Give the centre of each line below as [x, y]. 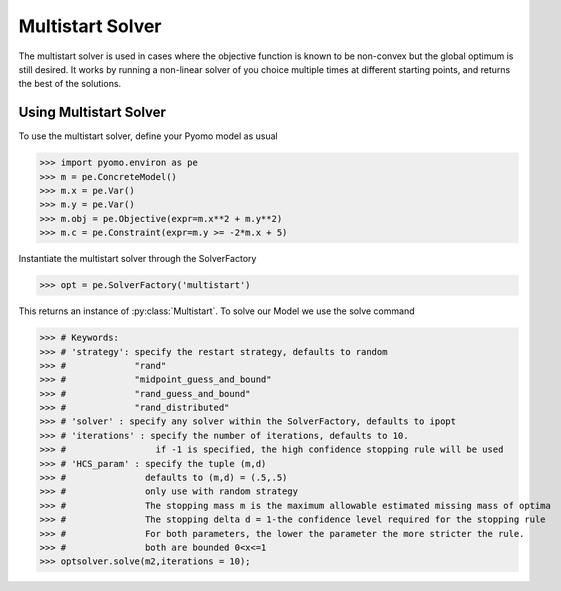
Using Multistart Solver [92, 112]
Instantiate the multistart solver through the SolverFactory [137, 259]
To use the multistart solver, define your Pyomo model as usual [148, 136]
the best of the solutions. [70, 84]
